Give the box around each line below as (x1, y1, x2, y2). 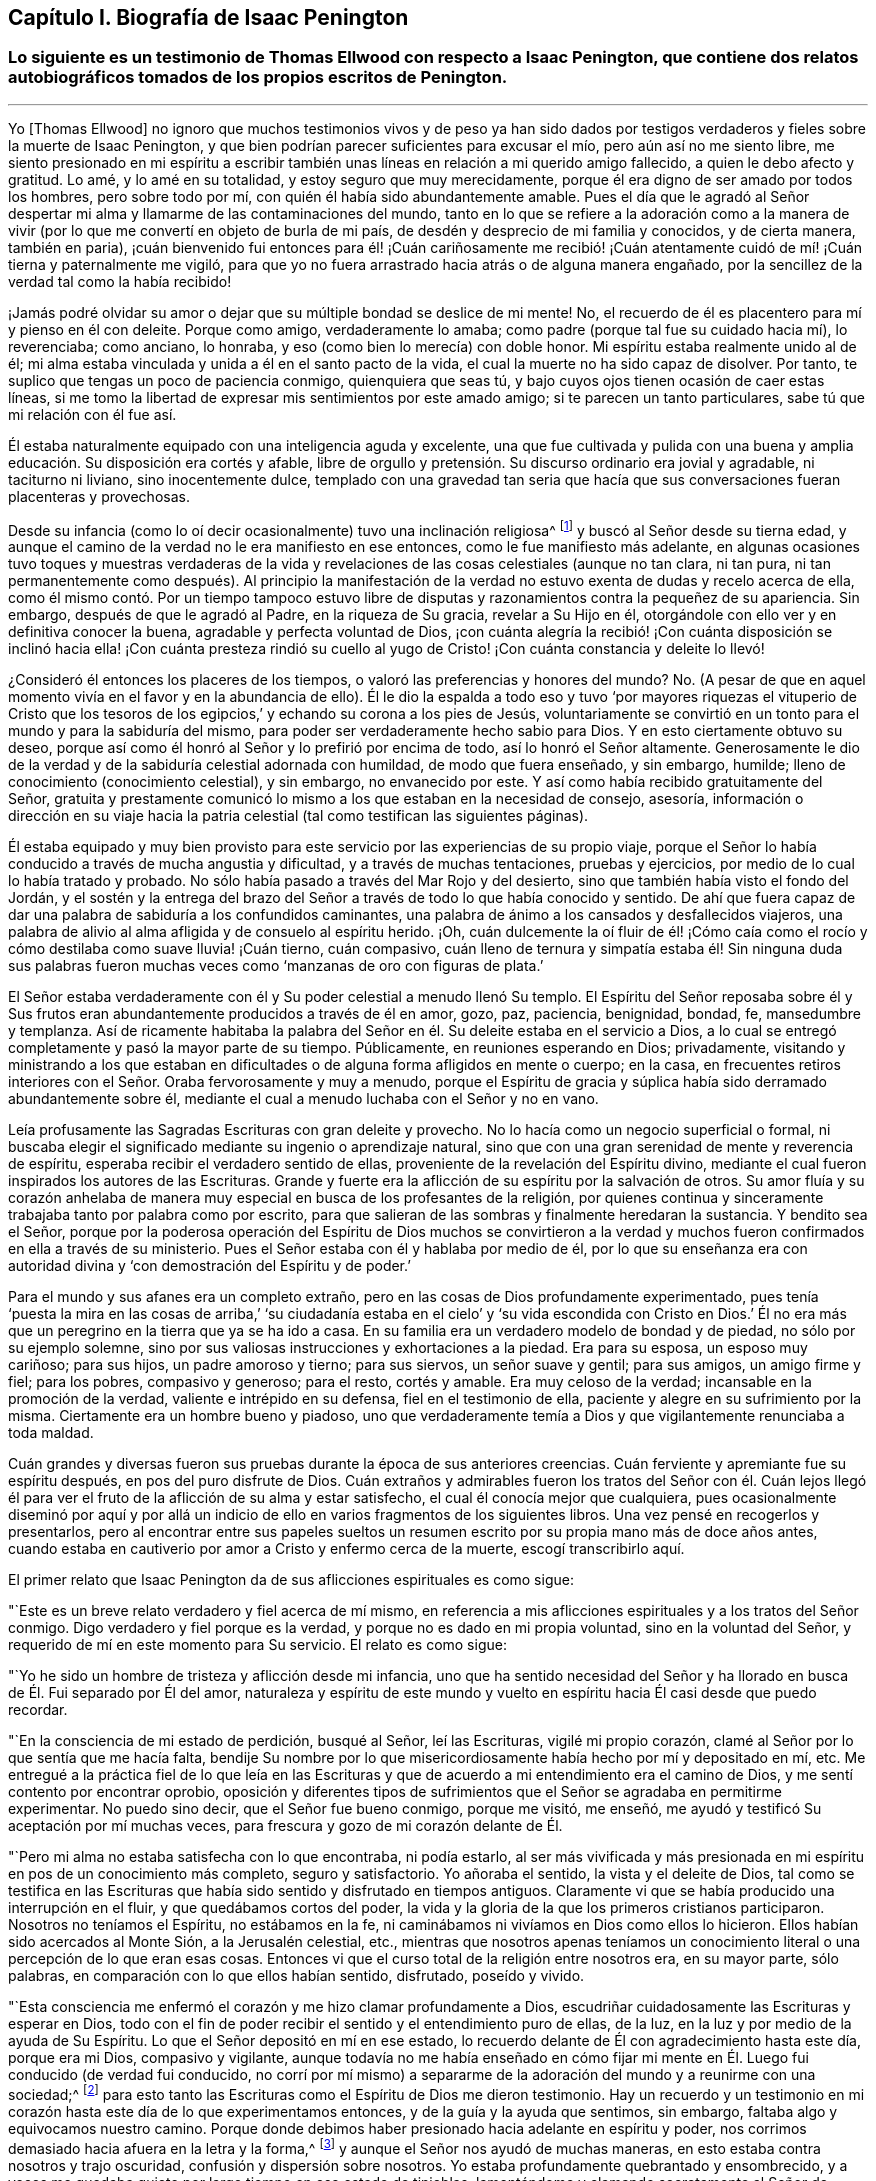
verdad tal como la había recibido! (8, 272, 232, 290)
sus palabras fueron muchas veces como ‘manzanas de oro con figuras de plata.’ (8, 957, 544, 975)
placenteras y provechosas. (8, 487, 190, 505)
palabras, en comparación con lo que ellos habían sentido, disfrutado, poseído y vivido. (8, 1967, 585, 1985)
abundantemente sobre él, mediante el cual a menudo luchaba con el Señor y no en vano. (8, 1090, 599, 1108)
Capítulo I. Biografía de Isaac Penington (8, 5, 409, 30)
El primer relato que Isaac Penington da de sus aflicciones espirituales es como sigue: (8, 1571, 574, 1589)
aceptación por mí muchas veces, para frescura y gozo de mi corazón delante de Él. (8, 1817, 563, 1835)
